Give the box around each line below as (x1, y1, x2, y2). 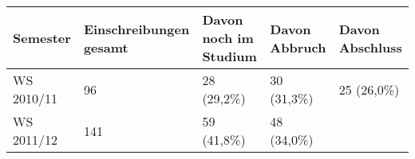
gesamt (83, 37, 128, 56)
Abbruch (270, 37, 326, 56)
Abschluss (338, 37, 402, 56)
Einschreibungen (83, 19, 190, 38)
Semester (13, 29, 71, 47)
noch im (202, 29, 254, 47)
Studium (202, 47, 257, 65)
